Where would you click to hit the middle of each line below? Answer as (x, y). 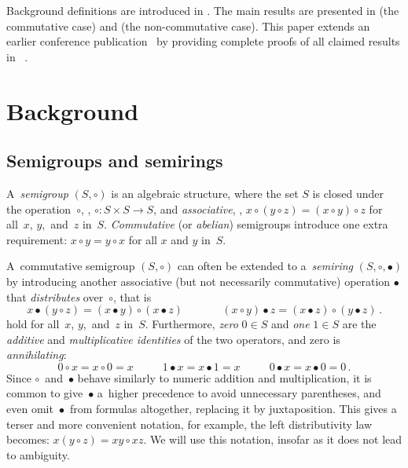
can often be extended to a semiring (265, 266)
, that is (132, 296)
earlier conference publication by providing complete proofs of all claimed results (203, 41)
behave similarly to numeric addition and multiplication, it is (224, 377)
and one (290, 324)
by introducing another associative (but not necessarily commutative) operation (198, 281)
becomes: (28, 439)
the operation (39, 208)
